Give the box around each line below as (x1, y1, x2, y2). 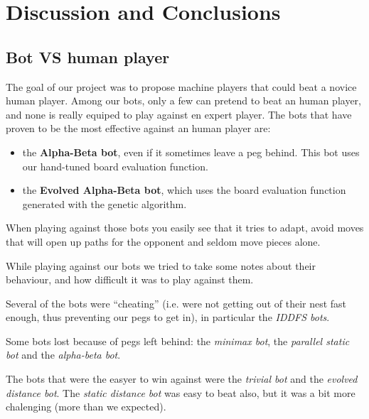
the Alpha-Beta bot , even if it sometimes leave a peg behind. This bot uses (22, 144, 360, 159)
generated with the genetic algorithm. (22, 196, 187, 211)
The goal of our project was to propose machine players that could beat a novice (6, 79, 357, 94)
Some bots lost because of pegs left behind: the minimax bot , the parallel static (6, 333, 350, 348)
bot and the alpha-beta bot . (6, 347, 121, 362)
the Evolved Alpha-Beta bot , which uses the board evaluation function (22, 183, 346, 197)
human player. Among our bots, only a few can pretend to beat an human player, (6, 93, 361, 108)
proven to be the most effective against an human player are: (6, 121, 271, 136)
